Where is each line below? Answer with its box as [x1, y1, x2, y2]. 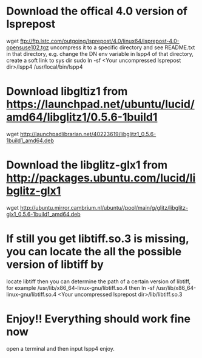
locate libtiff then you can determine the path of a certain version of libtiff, [6, 278, 191, 285]
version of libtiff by [6, 258, 104, 271]
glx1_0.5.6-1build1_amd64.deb [6, 210, 81, 218]
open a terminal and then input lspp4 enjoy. [6, 345, 115, 352]
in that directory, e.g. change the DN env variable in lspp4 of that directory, [6, 50, 194, 57]
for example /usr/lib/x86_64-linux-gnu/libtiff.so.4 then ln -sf [6, 284, 155, 291]
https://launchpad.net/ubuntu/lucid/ [6, 97, 195, 111]
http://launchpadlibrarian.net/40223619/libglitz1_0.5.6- [20, 130, 157, 137]
